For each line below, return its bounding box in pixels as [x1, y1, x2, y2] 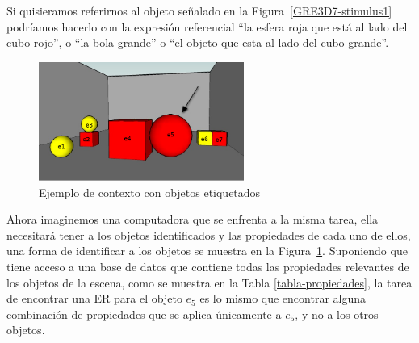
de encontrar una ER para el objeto [6, 290, 182, 307]
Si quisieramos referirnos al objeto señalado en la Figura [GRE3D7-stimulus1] [6, 2, 392, 19]
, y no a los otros [295, 305, 379, 322]
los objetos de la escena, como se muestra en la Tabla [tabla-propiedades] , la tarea [6, 274, 413, 291]
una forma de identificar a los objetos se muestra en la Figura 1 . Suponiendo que [6, 242, 408, 259]
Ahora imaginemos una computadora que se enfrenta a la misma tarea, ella [6, 211, 379, 228]
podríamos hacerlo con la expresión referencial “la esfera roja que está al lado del [6, 18, 408, 35]
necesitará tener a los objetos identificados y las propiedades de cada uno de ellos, [6, 226, 411, 243]
